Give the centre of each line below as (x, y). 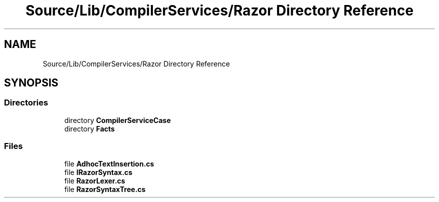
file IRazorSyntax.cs (98, 172)
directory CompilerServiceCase (118, 120)
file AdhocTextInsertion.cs (109, 163)
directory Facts (89, 128)
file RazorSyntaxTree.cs (105, 189)
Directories (26, 103)
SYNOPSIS (31, 83)
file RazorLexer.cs (95, 180)
